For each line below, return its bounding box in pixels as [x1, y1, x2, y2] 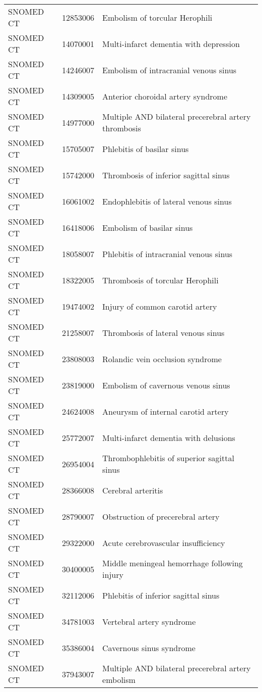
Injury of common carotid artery [102, 300, 217, 312]
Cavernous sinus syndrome [102, 641, 195, 654]
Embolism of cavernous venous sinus [102, 379, 230, 391]
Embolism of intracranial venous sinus [102, 64, 237, 76]
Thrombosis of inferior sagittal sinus [102, 169, 230, 181]
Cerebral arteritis [102, 484, 163, 496]
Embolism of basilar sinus [102, 221, 193, 233]
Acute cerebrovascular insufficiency [102, 536, 225, 549]
